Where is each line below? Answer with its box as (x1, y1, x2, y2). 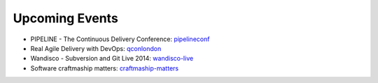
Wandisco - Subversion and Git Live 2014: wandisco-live (30, 54, 194, 63)
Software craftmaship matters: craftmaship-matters (30, 63, 178, 73)
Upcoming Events (13, 10, 118, 26)
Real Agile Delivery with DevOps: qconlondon (30, 44, 162, 52)
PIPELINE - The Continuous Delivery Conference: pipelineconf (30, 35, 210, 43)
